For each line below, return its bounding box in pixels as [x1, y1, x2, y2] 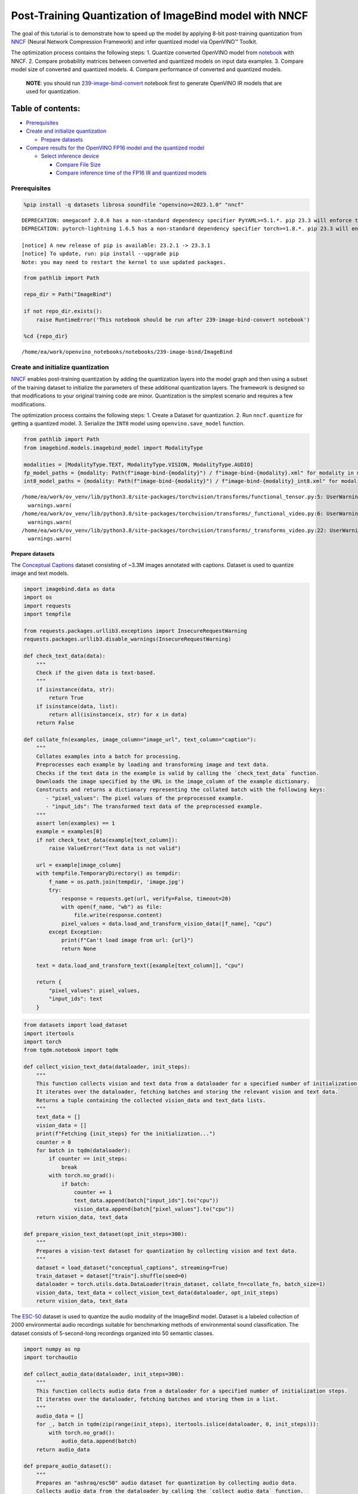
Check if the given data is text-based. [36, 669, 156, 676]
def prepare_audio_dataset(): [23, 1463, 112, 1469]
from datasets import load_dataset [23, 1022, 128, 1028]
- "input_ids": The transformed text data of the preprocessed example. [45, 803, 263, 810]
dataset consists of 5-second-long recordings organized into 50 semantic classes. [11, 1330, 214, 1337]
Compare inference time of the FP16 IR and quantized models [55, 169, 207, 176]
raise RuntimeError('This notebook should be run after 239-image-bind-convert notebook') [36, 316, 310, 323]
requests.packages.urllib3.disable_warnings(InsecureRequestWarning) [23, 636, 232, 642]
